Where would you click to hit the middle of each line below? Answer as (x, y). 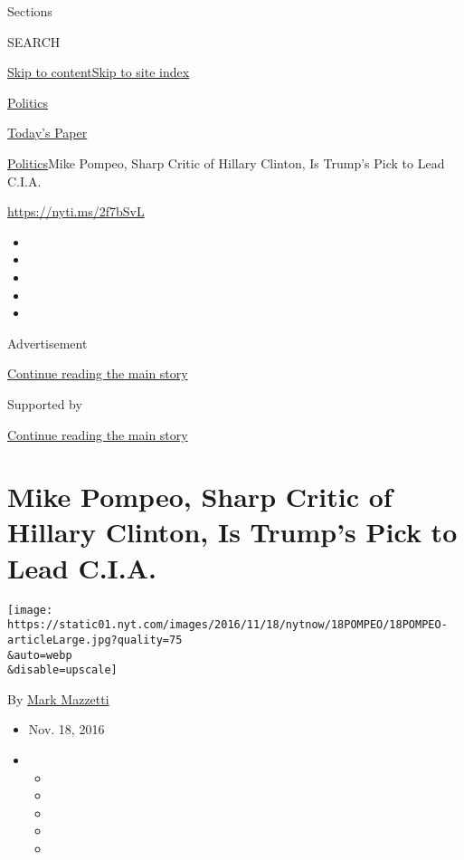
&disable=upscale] (62, 670)
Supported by (45, 403)
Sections (30, 11)
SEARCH (34, 41)
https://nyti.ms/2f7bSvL (76, 211)
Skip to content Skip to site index (99, 72)
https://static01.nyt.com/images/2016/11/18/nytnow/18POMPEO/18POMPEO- (227, 625)
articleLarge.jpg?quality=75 (95, 640)
